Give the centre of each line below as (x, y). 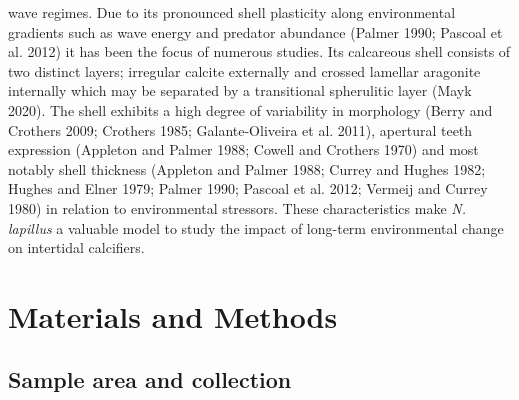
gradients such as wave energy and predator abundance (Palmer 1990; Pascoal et (255, 31)
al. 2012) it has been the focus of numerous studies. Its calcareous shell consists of (259, 51)
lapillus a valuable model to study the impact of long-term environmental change (256, 227)
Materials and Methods (173, 315)
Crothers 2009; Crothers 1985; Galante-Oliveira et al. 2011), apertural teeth (240, 129)
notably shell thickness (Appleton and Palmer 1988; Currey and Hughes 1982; (247, 168)
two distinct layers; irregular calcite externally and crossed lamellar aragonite (244, 70)
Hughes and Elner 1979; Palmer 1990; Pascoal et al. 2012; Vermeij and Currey (248, 188)
